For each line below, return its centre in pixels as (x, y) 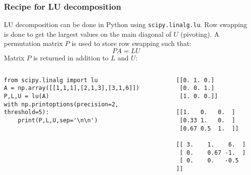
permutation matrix (33, 43)
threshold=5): (27, 112)
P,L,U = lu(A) (27, 96)
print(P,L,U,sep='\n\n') (58, 120)
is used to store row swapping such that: (131, 43)
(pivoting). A (200, 34)
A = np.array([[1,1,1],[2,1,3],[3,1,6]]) (72, 88)
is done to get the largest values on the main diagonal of (88, 34)
